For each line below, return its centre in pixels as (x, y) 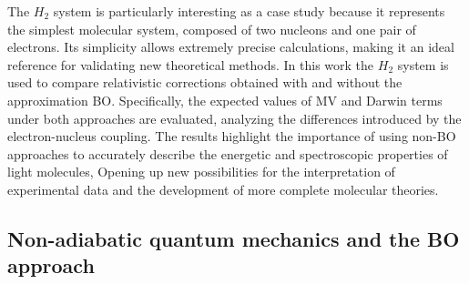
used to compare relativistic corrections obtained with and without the (205, 82)
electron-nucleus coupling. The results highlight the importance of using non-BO (232, 136)
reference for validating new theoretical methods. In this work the (191, 64)
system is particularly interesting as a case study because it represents (249, 11)
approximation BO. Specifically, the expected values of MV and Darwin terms (225, 100)
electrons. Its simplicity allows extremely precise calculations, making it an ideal (231, 47)
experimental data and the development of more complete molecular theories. (223, 189)
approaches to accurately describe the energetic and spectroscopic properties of (228, 153)
